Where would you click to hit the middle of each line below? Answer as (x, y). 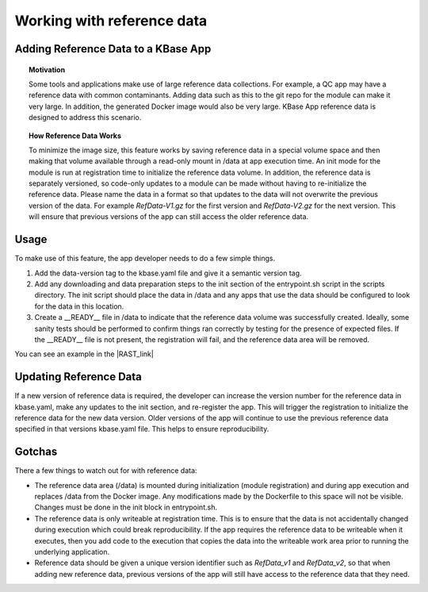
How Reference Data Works (75, 136)
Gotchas (36, 452)
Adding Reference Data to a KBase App (113, 49)
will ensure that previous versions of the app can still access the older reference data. (169, 217)
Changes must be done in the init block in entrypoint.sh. (126, 507)
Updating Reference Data (78, 377)
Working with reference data (111, 21)
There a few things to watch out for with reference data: (106, 471)
